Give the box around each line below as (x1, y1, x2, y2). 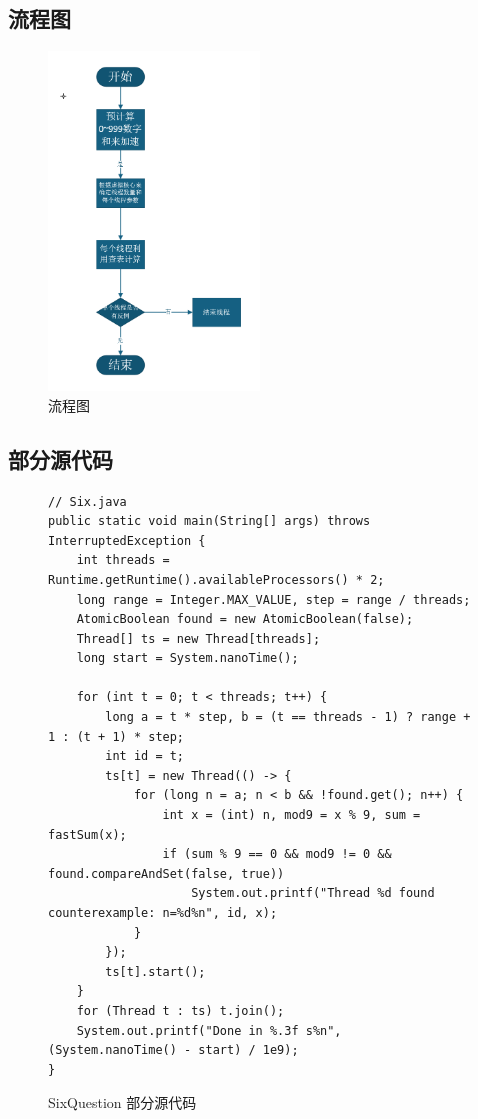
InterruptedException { (48, 533, 206, 548)
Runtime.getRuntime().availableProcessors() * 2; (48, 572, 385, 587)
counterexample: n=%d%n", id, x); (48, 906, 278, 921)
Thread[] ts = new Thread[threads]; (76, 631, 321, 646)
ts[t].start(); (105, 964, 206, 979)
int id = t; (105, 749, 185, 764)
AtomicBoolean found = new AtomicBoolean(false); (76, 612, 414, 627)
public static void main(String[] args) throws (48, 514, 371, 529)
